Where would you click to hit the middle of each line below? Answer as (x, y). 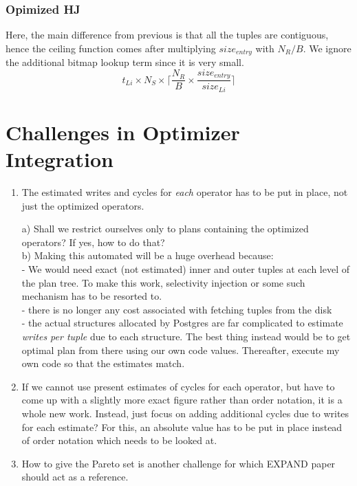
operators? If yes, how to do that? (93, 242)
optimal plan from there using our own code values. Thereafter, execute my (181, 350)
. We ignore (327, 48)
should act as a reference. (75, 477)
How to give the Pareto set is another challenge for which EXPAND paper (178, 463)
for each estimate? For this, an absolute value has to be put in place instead (182, 427)
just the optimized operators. (83, 205)
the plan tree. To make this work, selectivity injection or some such (163, 282)
